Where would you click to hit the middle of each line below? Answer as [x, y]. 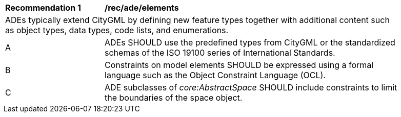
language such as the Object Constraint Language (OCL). [215, 75]
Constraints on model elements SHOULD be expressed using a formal [239, 65]
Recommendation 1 [43, 8]
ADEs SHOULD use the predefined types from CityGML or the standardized [250, 42]
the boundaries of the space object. [174, 98]
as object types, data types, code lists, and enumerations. [117, 30]
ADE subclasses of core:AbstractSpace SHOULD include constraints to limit [251, 87]
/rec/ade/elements [142, 8]
